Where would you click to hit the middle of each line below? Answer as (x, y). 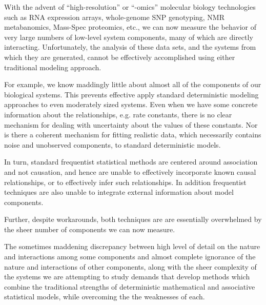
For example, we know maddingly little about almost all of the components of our (133, 84)
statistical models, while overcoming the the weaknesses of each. (105, 297)
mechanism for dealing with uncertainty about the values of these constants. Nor (131, 124)
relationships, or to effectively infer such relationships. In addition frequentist (125, 182)
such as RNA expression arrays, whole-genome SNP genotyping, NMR (115, 17)
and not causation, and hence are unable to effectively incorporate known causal (130, 171)
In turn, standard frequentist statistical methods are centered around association (131, 162)
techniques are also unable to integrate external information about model (119, 192)
